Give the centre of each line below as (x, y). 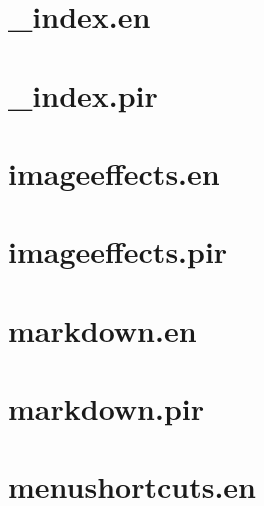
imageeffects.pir (118, 251)
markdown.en (102, 329)
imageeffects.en (114, 172)
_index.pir (83, 94)
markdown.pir (106, 408)
